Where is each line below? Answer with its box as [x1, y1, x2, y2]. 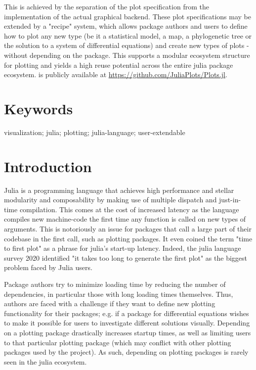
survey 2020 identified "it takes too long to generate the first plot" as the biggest [4, 252, 248, 263]
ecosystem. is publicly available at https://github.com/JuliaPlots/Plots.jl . [4, 69, 227, 80]
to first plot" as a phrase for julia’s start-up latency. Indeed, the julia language [4, 243, 241, 253]
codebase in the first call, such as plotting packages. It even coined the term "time [4, 233, 253, 243]
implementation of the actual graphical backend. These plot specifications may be [4, 11, 251, 21]
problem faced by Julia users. [4, 262, 92, 273]
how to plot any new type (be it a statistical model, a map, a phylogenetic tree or [4, 30, 252, 41]
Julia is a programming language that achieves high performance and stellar [4, 185, 234, 195]
